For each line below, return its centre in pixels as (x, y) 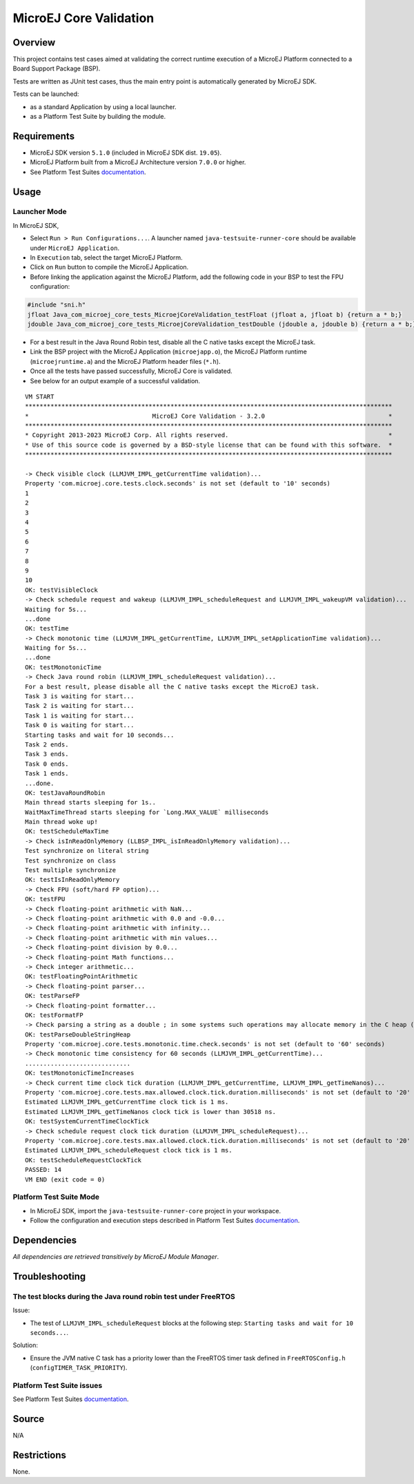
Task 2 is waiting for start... (80, 706)
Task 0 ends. (47, 764)
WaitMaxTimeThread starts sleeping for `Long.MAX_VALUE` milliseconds (147, 812)
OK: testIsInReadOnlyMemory (72, 880)
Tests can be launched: (46, 94)
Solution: (25, 1345)
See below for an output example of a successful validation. (115, 380)
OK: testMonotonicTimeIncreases (80, 1073)
